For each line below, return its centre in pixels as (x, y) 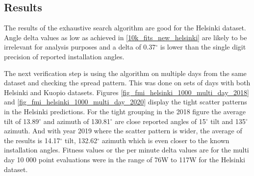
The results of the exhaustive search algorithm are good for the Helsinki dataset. (125, 28)
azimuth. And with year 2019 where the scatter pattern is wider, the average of (123, 131)
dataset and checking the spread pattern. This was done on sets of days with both (127, 83)
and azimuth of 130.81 (77, 121)
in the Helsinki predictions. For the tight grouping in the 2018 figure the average (125, 111)
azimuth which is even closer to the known (165, 140)
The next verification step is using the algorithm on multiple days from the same (125, 73)
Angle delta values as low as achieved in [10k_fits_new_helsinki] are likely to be (126, 37)
